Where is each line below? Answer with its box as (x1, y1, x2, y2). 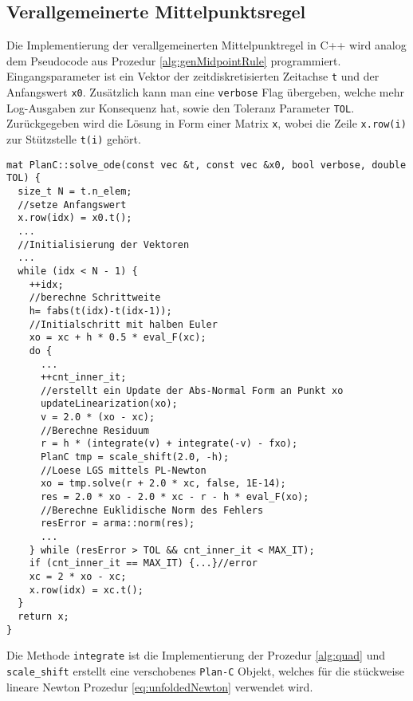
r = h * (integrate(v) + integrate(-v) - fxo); (40, 438, 298, 450)
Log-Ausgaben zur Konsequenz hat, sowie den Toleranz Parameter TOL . (6, 99, 355, 116)
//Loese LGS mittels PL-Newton (40, 464, 206, 476)
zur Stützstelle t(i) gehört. (6, 131, 141, 148)
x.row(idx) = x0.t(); (18, 212, 132, 224)
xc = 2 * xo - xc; (29, 571, 127, 583)
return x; (18, 610, 69, 622)
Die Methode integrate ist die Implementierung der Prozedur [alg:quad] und (6, 647, 385, 664)
